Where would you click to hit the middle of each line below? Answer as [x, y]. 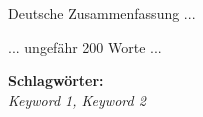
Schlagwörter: [56, 80]
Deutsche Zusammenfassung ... [102, 13]
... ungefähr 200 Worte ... [85, 46]
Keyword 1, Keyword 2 [77, 99]
